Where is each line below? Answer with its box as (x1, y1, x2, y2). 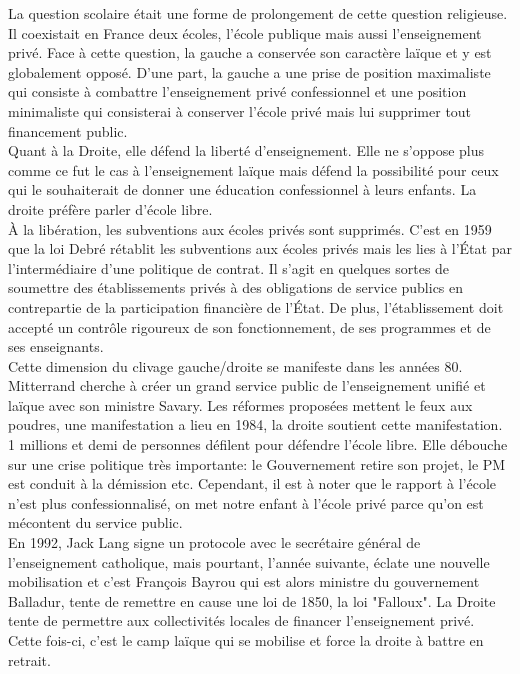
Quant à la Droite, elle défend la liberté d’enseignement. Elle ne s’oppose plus (8, 140, 484, 161)
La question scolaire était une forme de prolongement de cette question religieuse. (8, 3, 508, 23)
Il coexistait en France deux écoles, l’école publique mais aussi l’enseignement (8, 22, 482, 43)
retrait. (8, 649, 51, 670)
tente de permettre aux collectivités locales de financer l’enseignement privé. (8, 610, 475, 631)
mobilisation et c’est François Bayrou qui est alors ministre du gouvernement (8, 571, 480, 592)
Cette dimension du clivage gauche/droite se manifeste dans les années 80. (8, 355, 463, 376)
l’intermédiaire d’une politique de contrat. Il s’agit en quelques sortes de (8, 257, 450, 278)
